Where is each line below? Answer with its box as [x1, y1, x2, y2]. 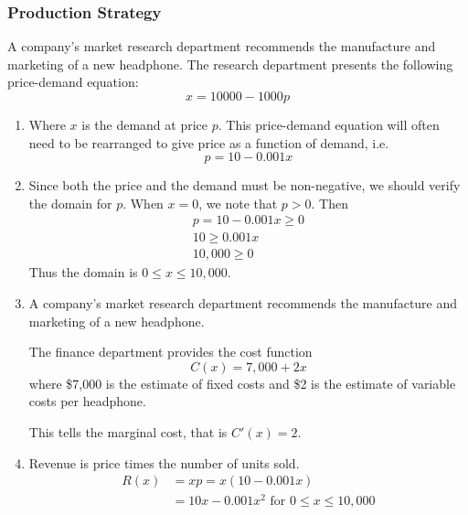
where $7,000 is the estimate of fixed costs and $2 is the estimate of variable [28, 373, 456, 392]
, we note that [198, 193, 278, 212]
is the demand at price [81, 115, 208, 134]
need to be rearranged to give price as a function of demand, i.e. [28, 133, 389, 152]
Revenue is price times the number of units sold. [28, 453, 300, 472]
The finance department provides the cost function [28, 342, 313, 361]
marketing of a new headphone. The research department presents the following [7, 54, 453, 73]
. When [122, 193, 164, 212]
